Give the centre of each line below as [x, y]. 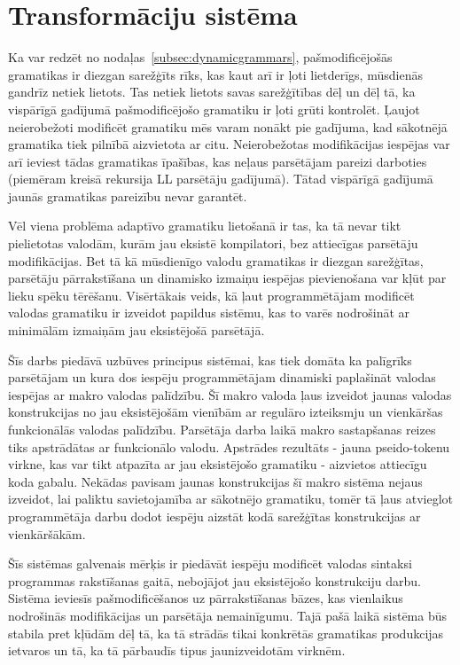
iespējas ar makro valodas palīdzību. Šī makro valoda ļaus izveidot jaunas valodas [230, 394]
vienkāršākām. [47, 533]
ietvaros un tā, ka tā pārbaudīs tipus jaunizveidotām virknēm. [177, 650]
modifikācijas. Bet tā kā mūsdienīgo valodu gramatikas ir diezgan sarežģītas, [216, 260]
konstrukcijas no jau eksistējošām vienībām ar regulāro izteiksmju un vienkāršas [226, 412]
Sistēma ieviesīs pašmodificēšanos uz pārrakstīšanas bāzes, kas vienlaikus [206, 598]
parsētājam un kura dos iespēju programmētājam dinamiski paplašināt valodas [222, 377]
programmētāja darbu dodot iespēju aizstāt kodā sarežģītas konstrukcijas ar [214, 516]
